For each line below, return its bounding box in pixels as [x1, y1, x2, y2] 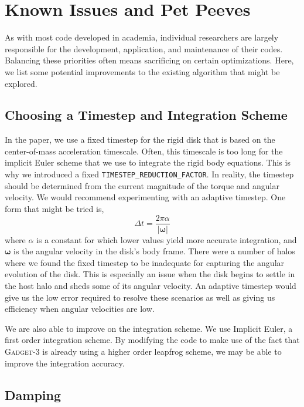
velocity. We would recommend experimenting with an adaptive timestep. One [5, 191, 286, 203]
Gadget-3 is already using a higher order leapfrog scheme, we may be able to [5, 345, 282, 357]
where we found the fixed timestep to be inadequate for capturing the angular [5, 256, 285, 268]
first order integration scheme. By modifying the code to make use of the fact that [5, 334, 300, 346]
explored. [5, 77, 37, 89]
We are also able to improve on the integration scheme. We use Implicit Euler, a [5, 322, 293, 334]
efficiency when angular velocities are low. [5, 302, 155, 315]
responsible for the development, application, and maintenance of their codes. [5, 42, 283, 55]
